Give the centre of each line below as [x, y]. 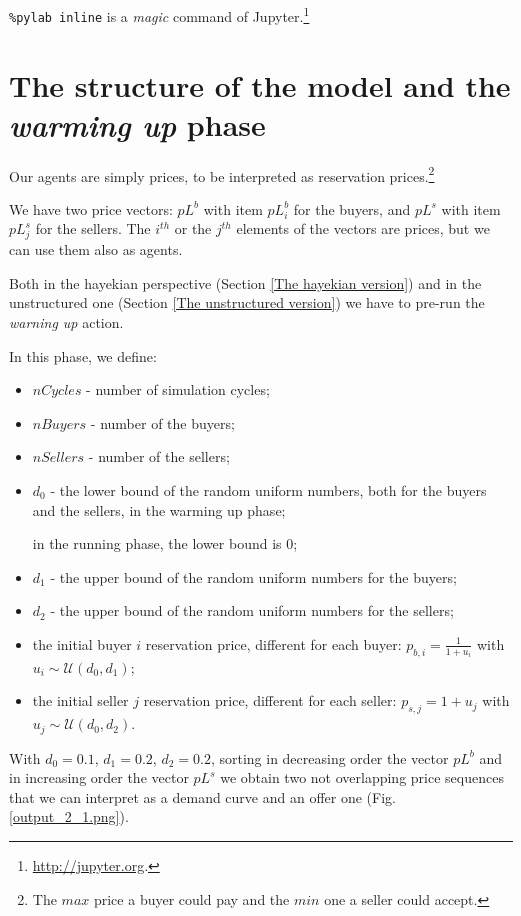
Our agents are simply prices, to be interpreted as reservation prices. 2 [222, 174]
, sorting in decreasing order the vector [329, 757]
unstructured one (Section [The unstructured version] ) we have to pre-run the [247, 302]
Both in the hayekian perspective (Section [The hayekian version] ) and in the [245, 282]
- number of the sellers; [159, 456]
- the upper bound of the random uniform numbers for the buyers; [253, 576]
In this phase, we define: [83, 355]
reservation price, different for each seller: [270, 700]
